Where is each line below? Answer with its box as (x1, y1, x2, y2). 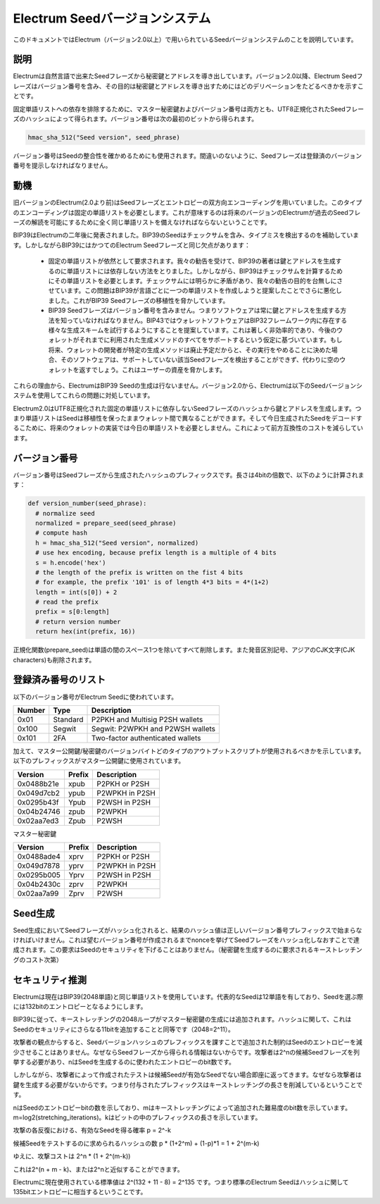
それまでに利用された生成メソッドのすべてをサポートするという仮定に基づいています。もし (78, 335, 343, 345)
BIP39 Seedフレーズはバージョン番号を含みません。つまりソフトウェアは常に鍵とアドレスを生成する (48, 306, 341, 315)
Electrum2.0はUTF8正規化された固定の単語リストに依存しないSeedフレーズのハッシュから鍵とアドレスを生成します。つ (13, 404, 362, 412)
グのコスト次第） (13, 955, 63, 964)
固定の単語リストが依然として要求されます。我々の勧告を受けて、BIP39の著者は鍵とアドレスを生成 (48, 257, 336, 266)
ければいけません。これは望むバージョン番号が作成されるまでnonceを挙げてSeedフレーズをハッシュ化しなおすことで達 (13, 936, 360, 944)
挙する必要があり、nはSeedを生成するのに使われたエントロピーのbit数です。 (13, 1057, 236, 1067)
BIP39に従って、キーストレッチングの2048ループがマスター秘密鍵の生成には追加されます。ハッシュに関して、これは (13, 1015, 352, 1024)
